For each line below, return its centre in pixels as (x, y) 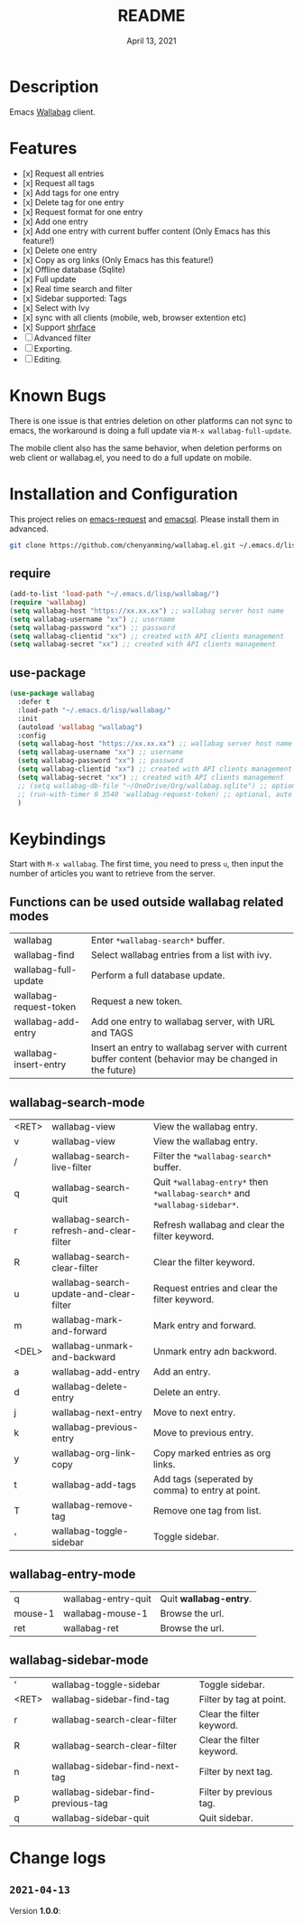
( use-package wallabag (52, 694)
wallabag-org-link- (94, 1453)
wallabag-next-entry (97, 1412)
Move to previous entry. (203, 1432)
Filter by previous (236, 1792)
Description (54, 86)
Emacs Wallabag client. (53, 112)
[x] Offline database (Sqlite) (74, 269)
